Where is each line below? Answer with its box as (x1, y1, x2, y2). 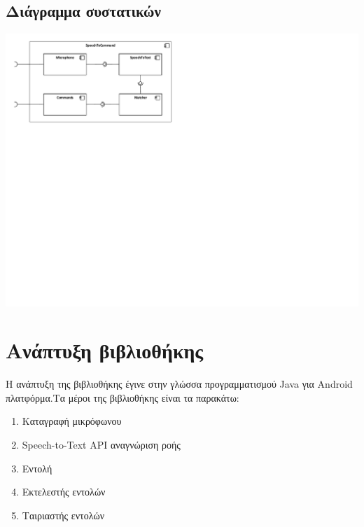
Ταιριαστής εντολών (22, 507, 104, 522)
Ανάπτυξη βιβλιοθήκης (6, 336, 204, 365)
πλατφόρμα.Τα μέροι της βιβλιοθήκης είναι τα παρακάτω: (6, 390, 239, 405)
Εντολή (22, 461, 52, 475)
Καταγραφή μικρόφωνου (22, 414, 122, 428)
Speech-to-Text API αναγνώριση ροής (22, 437, 181, 452)
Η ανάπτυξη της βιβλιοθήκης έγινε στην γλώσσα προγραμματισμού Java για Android (6, 377, 353, 391)
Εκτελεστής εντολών (22, 484, 106, 499)
